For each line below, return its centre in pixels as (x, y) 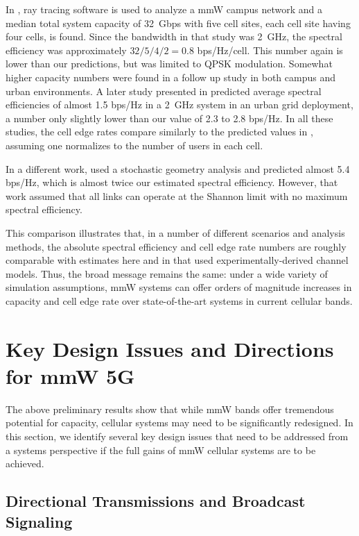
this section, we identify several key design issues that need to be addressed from (177, 436)
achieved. (25, 463)
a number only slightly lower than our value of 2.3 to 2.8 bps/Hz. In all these (169, 118)
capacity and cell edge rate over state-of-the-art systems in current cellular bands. (179, 300)
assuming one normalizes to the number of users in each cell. (134, 145)
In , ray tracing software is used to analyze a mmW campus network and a (164, 9)
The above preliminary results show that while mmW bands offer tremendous (170, 409)
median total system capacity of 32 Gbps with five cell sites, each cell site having (178, 23)
